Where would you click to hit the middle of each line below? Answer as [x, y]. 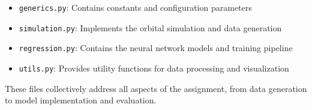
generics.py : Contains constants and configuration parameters [135, 7]
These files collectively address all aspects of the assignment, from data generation [156, 88]
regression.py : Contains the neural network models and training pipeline [156, 48]
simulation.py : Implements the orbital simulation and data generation [150, 27]
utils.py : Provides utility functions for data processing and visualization [154, 68]
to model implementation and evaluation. [81, 100]
